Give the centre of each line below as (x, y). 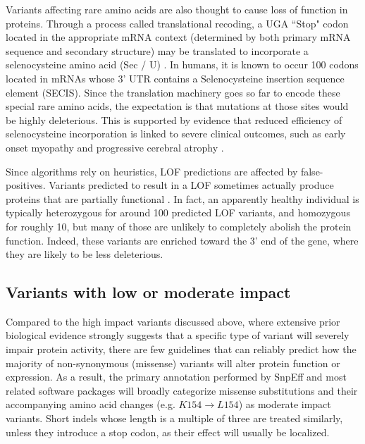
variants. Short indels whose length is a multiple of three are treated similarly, (174, 418)
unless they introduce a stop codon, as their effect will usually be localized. (168, 432)
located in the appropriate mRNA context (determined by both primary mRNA (178, 37)
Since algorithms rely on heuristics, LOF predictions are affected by (152, 171)
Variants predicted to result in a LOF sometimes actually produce (191, 185)
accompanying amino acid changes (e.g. (91, 404)
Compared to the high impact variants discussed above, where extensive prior (173, 321)
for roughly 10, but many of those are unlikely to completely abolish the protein (179, 226)
